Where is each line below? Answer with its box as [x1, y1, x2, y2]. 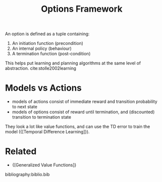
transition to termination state [12, 114, 72, 120]
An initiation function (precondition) [12, 40, 84, 46]
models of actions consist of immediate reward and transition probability [12, 99, 158, 104]
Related [5, 146, 36, 157]
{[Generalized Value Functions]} [12, 162, 77, 168]
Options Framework [41, 3, 123, 15]
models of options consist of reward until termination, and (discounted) [12, 109, 155, 115]
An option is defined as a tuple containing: [5, 31, 90, 37]
